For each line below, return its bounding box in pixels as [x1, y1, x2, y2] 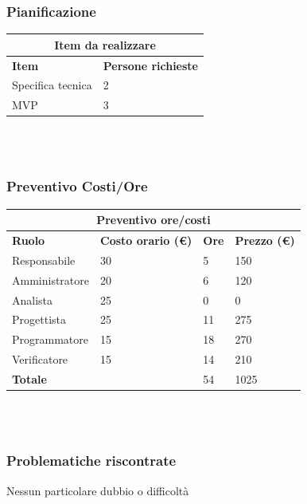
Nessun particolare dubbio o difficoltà [6, 482, 189, 498]
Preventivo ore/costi [96, 211, 211, 228]
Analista [12, 291, 53, 308]
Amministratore [12, 271, 89, 288]
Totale [12, 371, 47, 387]
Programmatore [12, 331, 88, 348]
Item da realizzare [54, 36, 156, 53]
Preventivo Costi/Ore [6, 176, 148, 196]
